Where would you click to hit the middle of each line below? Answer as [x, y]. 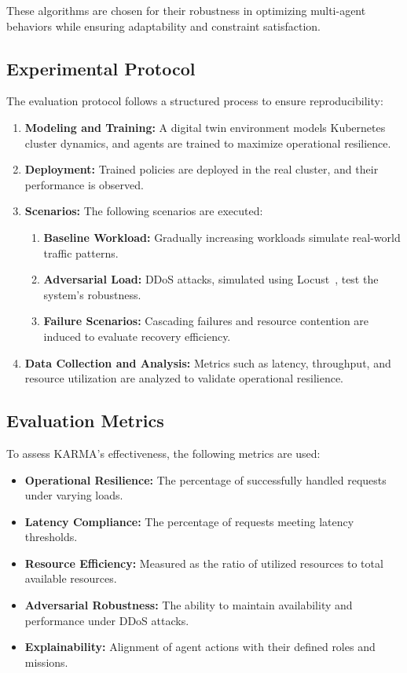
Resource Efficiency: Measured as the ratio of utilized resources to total [204, 563]
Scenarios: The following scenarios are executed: [144, 211]
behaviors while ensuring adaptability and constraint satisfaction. [163, 26]
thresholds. [51, 537]
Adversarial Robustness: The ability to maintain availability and [189, 605]
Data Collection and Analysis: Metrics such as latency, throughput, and [208, 362]
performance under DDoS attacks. [107, 620]
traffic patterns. [81, 252]
